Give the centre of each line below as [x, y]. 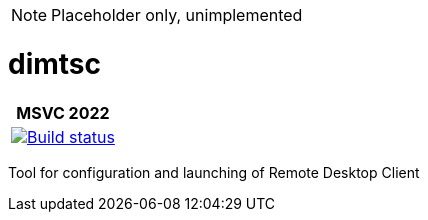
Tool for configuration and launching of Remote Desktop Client [214, 172]
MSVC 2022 [63, 112]
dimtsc [54, 63]
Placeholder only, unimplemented [177, 15]
